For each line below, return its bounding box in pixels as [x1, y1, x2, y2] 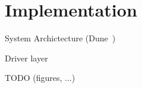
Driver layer [5, 51, 48, 64]
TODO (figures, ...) [5, 71, 75, 84]
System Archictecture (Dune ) [5, 32, 116, 44]
